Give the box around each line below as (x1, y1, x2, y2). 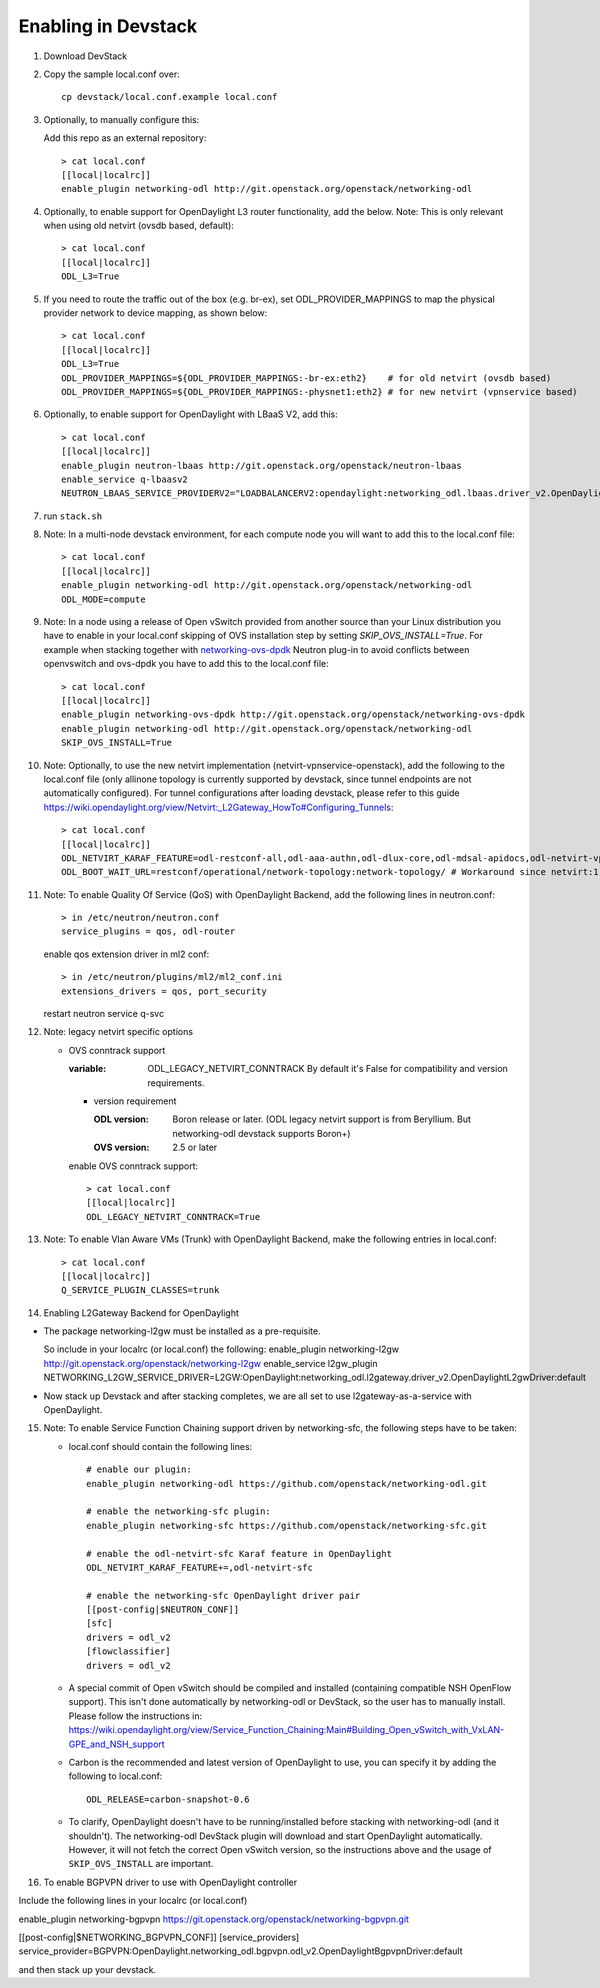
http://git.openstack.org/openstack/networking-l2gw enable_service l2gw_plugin (43, 1357, 378, 1369)
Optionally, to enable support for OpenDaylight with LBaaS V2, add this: (43, 408, 339, 420)
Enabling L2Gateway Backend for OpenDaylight (43, 1306, 240, 1319)
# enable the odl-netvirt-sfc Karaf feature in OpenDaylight (86, 1548, 392, 1559)
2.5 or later (172, 1141, 218, 1154)
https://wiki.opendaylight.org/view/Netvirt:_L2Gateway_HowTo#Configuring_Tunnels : (43, 801, 394, 813)
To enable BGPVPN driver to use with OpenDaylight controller (43, 1876, 298, 1888)
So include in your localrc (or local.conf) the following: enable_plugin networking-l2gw (43, 1343, 400, 1355)
